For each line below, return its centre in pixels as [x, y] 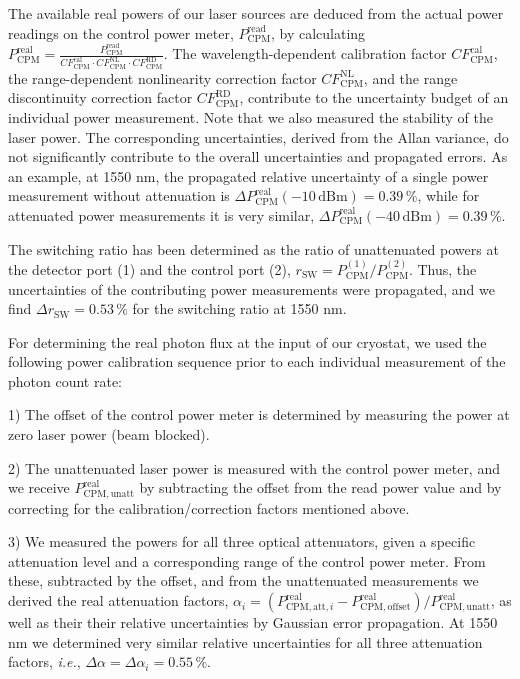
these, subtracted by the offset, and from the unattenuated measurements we [243, 580]
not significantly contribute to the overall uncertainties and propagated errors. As [258, 156]
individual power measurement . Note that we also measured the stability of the [250, 116]
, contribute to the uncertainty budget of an [374, 97]
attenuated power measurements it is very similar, [161, 214]
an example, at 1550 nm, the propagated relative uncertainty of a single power [248, 175]
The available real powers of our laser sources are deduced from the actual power [256, 13]
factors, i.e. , [44, 661]
